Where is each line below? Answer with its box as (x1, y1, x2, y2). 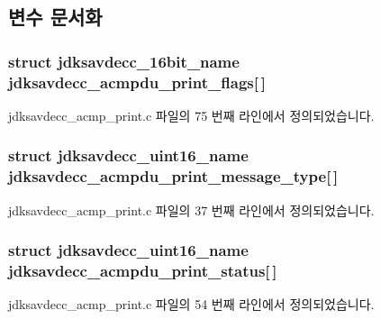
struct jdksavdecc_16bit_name (8, 50, 240, 72)
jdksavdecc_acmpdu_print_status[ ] (8, 260, 277, 282)
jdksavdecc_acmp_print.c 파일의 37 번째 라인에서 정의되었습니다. (8, 200, 375, 219)
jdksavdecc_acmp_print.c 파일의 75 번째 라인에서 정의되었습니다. (8, 105, 375, 124)
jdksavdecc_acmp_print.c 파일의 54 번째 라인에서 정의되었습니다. (8, 295, 375, 314)
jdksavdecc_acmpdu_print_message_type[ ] (8, 165, 339, 187)
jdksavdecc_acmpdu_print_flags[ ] (8, 70, 266, 93)
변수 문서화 (8, 3, 103, 31)
